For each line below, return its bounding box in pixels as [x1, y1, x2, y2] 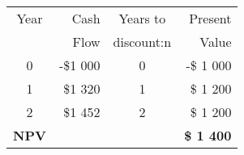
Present [189, 9, 232, 27]
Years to [118, 9, 166, 27]
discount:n [113, 32, 172, 51]
